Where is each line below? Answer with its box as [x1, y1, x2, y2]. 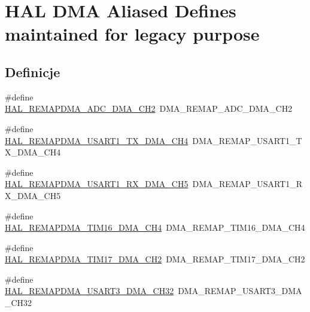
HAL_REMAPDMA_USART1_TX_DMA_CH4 [5, 134, 189, 146]
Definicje [5, 62, 60, 81]
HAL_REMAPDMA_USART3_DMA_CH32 [5, 285, 174, 297]
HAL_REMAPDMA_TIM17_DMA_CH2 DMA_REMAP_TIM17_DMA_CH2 [5, 253, 305, 265]
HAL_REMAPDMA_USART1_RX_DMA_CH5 [5, 178, 189, 190]
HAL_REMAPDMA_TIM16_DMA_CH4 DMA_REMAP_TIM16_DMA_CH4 [5, 221, 305, 234]
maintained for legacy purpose [5, 22, 260, 46]
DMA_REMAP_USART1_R [192, 178, 303, 190]
